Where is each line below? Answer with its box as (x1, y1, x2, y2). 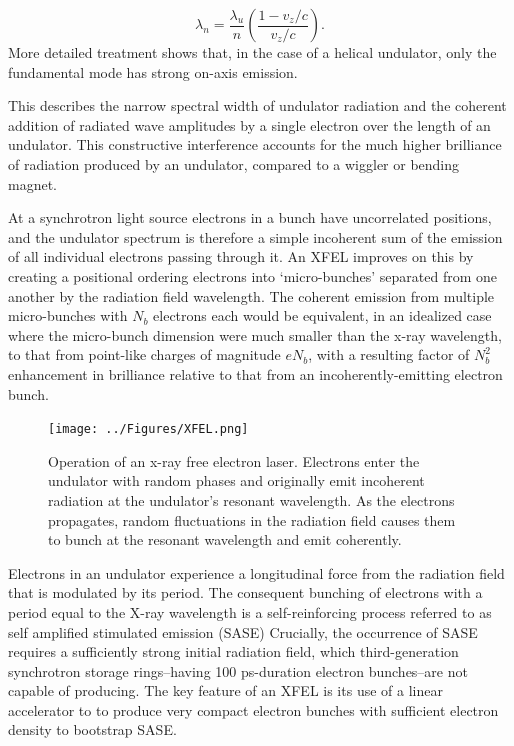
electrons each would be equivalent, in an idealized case (153, 305, 492, 326)
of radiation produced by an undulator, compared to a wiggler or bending (8, 153, 460, 174)
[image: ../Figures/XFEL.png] (48, 422, 249, 437)
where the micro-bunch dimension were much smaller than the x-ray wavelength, (8, 324, 502, 345)
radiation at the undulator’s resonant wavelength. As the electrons (48, 489, 455, 510)
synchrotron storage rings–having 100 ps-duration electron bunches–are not (8, 660, 468, 681)
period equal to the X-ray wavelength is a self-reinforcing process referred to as (8, 601, 492, 622)
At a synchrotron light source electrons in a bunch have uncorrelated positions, (8, 207, 492, 228)
